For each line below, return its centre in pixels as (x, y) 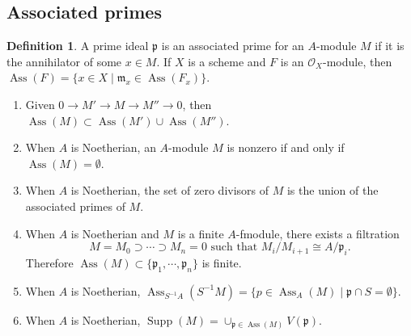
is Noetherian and (115, 233)
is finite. (222, 262)
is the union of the (333, 190)
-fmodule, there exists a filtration (318, 233)
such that (234, 248)
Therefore (49, 262)
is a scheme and (227, 61)
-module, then (358, 61)
